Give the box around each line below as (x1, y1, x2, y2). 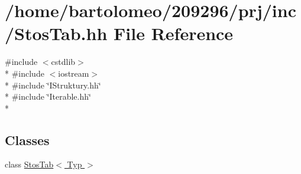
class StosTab (5, 158, 54, 170)
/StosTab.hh (5, 21, 108, 45)
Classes (5, 130, 50, 149)
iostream (58, 67, 89, 79)
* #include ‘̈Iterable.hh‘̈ (5, 90, 91, 103)
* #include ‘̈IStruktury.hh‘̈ (5, 78, 101, 91)
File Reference (114, 21, 234, 45)
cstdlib (51, 55, 76, 68)
